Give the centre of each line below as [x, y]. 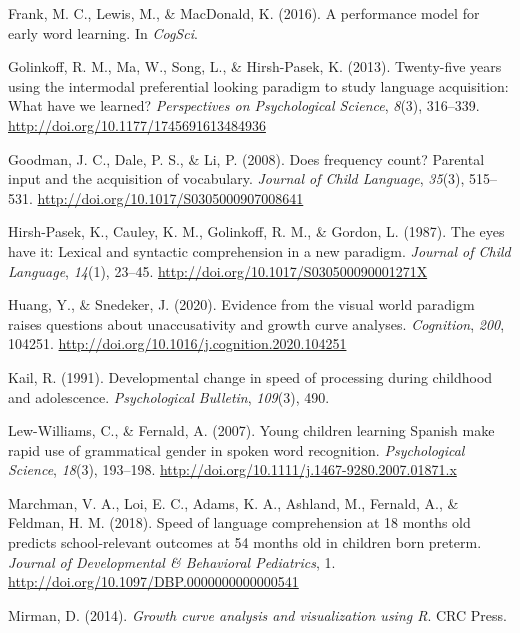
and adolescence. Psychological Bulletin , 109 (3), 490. [169, 396]
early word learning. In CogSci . [103, 32]
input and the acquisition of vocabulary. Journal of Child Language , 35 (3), [236, 178]
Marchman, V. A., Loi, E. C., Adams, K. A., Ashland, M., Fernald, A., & [233, 502]
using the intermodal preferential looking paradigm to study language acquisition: [258, 85]
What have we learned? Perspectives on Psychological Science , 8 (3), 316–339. [244, 105]
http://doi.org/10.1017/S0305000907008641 [170, 197]
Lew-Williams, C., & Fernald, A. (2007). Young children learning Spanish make [251, 430]
